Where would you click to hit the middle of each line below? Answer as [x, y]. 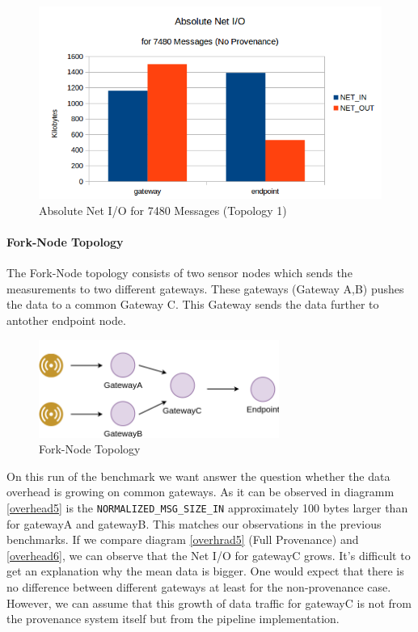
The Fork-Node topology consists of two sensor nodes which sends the [179, 273]
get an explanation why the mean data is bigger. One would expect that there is [205, 571]
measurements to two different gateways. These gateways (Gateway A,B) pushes [205, 288]
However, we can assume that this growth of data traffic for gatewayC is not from [209, 603]
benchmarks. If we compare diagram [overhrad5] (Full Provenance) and [183, 539]
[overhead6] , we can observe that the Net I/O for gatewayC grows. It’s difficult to [209, 555]
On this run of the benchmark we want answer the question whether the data [198, 476]
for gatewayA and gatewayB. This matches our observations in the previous [194, 523]
